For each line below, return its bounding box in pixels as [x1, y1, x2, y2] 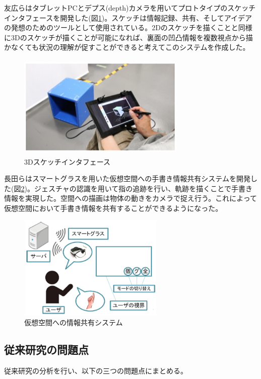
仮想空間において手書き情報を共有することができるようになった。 [4, 202, 223, 213]
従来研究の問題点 [4, 342, 89, 357]
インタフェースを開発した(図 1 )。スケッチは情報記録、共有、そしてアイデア [4, 12, 252, 23]
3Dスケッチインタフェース [24, 156, 110, 167]
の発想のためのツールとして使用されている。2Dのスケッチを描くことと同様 [4, 22, 252, 33]
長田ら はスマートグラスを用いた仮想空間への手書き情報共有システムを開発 [4, 173, 250, 184]
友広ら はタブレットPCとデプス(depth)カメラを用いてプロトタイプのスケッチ [4, 3, 256, 13]
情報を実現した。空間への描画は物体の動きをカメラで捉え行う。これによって [4, 193, 257, 203]
